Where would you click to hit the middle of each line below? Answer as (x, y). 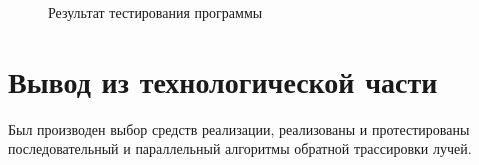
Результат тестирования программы (155, 12)
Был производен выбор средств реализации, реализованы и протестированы (239, 128)
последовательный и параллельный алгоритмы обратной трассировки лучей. (240, 148)
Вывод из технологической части (223, 80)
